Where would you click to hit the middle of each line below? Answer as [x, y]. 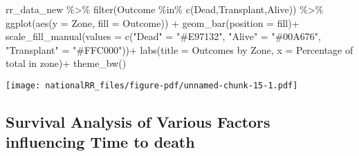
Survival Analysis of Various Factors [138, 122]
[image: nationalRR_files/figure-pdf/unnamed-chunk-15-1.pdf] [152, 85]
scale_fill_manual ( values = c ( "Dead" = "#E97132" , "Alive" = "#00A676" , [163, 36]
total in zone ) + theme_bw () [66, 63]
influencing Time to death [100, 142]
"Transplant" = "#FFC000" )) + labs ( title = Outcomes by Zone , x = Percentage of [179, 49]
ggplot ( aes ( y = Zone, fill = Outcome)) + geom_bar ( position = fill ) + [153, 22]
